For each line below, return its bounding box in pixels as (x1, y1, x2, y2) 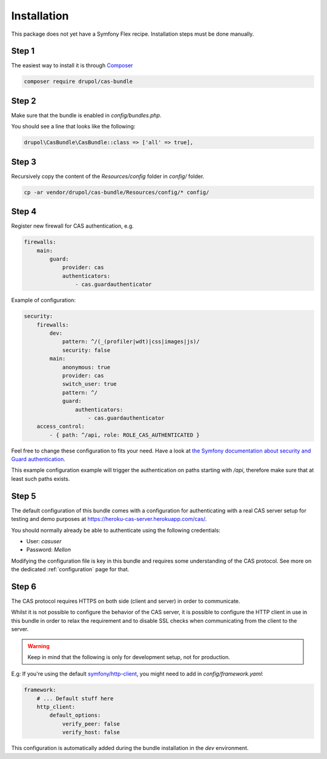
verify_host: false (62, 729, 121, 736)
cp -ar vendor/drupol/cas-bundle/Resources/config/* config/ (24, 188, 210, 196)
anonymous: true (62, 363, 111, 371)
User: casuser (26, 537, 62, 545)
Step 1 (11, 46, 35, 56)
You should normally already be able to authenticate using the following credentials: (11, 526, 220, 534)
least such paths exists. (11, 475, 70, 482)
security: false (62, 346, 111, 354)
